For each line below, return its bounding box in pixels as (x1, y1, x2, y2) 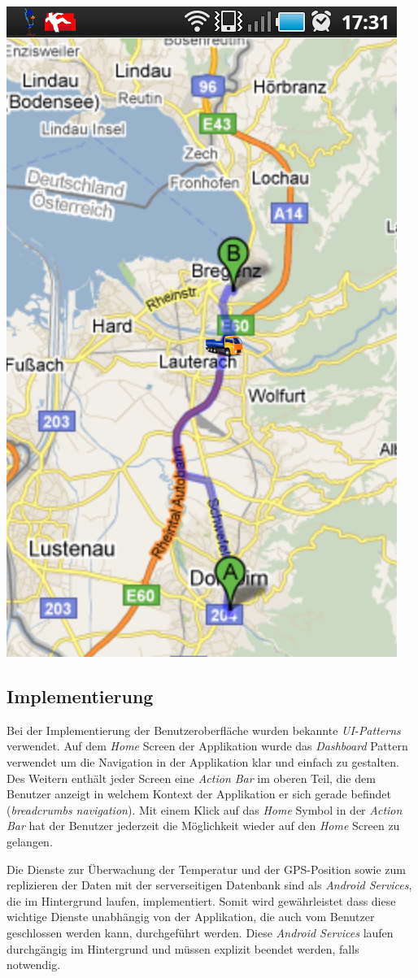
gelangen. (7, 832, 53, 850)
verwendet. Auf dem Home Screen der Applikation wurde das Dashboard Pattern (7, 737, 408, 754)
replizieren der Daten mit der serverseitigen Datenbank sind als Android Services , (7, 876, 412, 893)
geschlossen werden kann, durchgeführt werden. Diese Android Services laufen (7, 924, 394, 941)
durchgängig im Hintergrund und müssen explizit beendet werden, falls (7, 940, 359, 957)
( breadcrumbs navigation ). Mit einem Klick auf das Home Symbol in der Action (7, 801, 403, 818)
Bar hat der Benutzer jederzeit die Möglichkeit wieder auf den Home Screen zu (7, 817, 400, 834)
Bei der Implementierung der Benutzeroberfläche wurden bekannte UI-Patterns (7, 721, 401, 738)
